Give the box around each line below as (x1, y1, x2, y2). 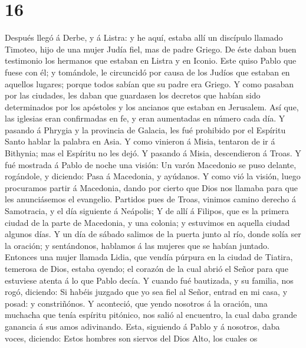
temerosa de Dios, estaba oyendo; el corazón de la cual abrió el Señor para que (5, 262, 288, 274)
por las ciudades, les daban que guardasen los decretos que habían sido (5, 89, 261, 101)
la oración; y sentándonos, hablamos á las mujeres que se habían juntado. (5, 239, 269, 251)
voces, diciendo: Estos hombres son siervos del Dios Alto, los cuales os (5, 331, 258, 344)
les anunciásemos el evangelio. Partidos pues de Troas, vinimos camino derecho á (5, 193, 296, 205)
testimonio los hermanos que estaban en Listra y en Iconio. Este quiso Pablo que (5, 54, 297, 67)
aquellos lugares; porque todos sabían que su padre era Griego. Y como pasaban (5, 77, 294, 90)
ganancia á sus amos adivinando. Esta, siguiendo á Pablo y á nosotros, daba (5, 320, 280, 332)
